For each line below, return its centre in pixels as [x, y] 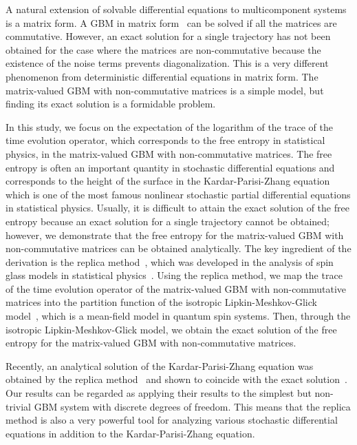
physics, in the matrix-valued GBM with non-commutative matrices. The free [169, 153]
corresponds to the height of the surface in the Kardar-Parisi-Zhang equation [168, 181]
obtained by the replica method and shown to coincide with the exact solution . [176, 379]
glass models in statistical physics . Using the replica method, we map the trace [174, 275]
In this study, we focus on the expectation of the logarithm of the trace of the [169, 126]
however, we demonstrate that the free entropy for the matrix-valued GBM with [175, 235]
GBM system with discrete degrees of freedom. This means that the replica [192, 406]
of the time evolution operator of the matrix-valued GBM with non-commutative [176, 288]
